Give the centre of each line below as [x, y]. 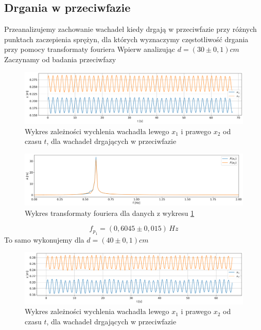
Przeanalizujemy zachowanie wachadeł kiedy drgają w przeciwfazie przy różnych [130, 29]
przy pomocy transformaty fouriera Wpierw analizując [90, 49]
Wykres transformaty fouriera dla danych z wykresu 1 [110, 213]
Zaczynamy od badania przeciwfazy [60, 59]
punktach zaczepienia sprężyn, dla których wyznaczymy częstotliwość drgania [126, 39]
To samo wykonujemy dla [44, 239]
